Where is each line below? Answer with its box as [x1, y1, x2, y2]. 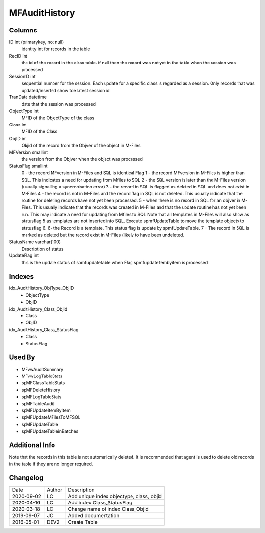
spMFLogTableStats [21, 394, 62, 400]
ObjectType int [9, 108, 39, 114]
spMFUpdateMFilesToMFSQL [21, 414, 80, 420]
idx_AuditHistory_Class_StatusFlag [9, 326, 79, 332]
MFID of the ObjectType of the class [21, 115, 95, 121]
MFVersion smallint [9, 149, 48, 155]
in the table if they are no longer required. [9, 461, 93, 467]
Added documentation [68, 512, 120, 519]
